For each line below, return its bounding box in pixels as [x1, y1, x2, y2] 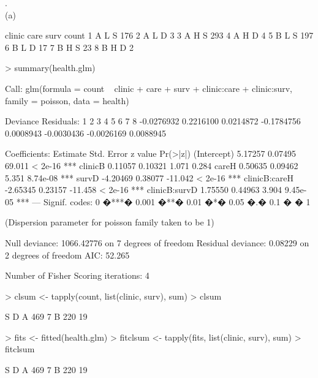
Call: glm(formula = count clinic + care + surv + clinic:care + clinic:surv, [5, 81, 292, 94]
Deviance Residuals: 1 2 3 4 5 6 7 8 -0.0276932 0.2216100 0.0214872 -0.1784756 [5, 115, 301, 127]
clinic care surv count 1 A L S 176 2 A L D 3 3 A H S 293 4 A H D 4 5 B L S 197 [5, 29, 314, 42]
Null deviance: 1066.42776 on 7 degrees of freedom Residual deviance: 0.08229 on [5, 236, 309, 249]
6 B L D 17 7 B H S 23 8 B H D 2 [5, 40, 134, 53]
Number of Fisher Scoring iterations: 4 [5, 269, 150, 282]
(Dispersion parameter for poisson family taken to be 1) [5, 216, 214, 229]
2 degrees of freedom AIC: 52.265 [5, 248, 130, 261]
